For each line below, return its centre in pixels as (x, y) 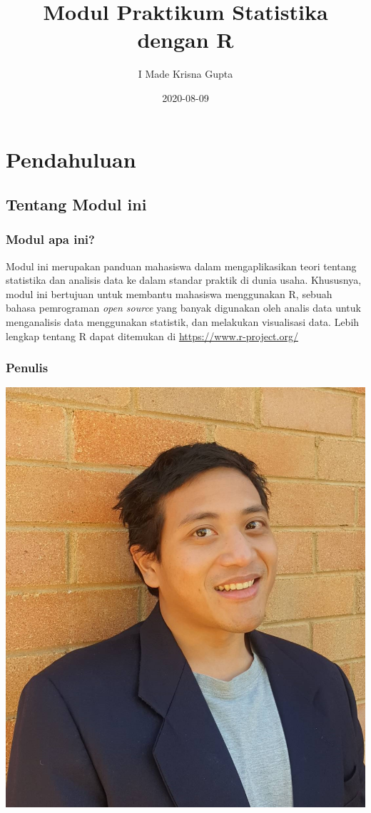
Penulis (27, 368)
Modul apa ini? (50, 239)
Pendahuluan (71, 159)
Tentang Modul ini (76, 204)
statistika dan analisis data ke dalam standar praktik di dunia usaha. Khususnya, (184, 280)
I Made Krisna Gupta (185, 74)
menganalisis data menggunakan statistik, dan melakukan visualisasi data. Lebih (183, 322)
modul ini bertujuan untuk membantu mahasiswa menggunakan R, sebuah (169, 293)
